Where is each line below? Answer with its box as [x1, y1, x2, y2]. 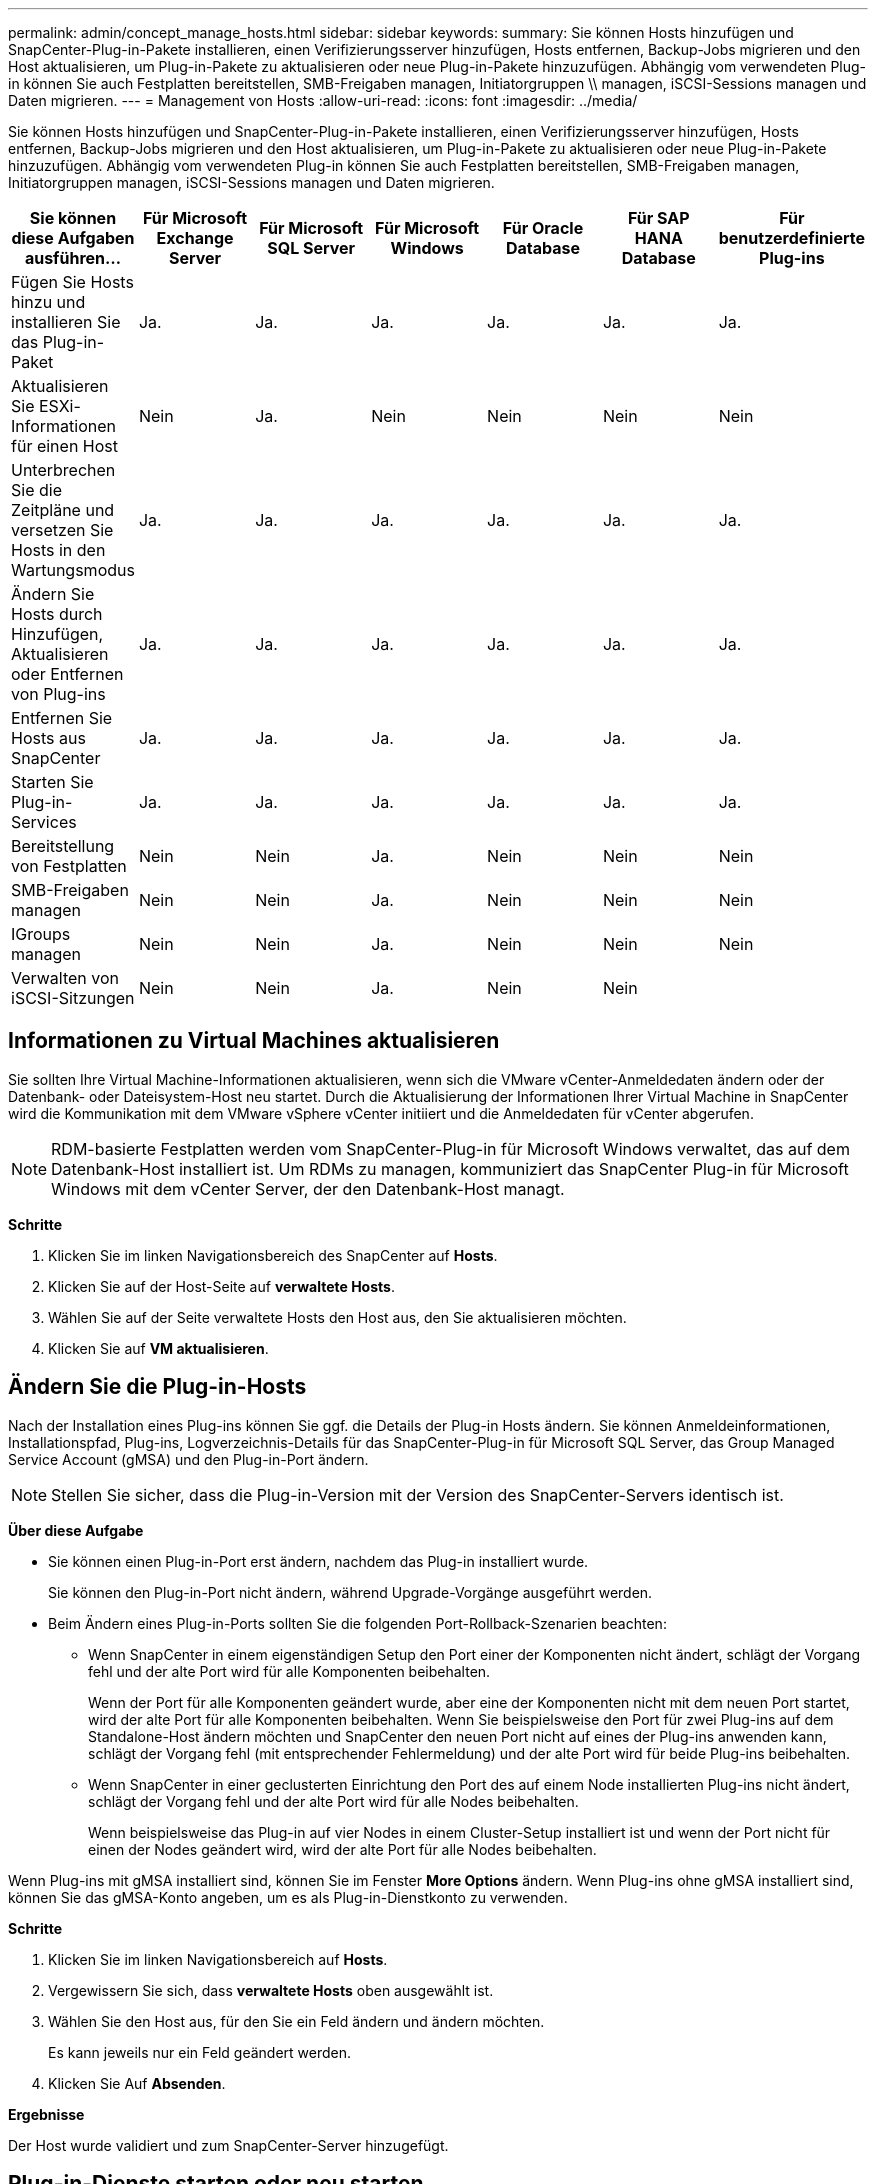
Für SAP [627, 208, 690, 228]
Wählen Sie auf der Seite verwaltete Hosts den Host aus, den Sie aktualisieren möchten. [48, 1308, 627, 1326]
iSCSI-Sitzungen [11, 988, 135, 1008]
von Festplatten [11, 856, 127, 876]
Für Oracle [502, 218, 584, 238]
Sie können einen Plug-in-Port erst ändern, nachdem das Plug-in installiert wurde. [48, 1552, 589, 1570]
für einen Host [11, 436, 119, 456]
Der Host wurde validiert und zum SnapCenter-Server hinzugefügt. [8, 2136, 449, 2154]
